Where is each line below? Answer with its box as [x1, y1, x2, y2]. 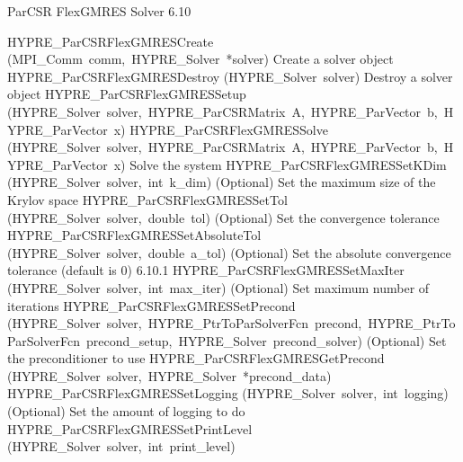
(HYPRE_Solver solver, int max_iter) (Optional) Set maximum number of [7, 278, 430, 297]
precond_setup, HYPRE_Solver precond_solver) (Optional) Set [85, 331, 447, 350]
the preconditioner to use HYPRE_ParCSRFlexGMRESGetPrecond [7, 349, 385, 368]
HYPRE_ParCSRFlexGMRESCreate [7, 31, 214, 50]
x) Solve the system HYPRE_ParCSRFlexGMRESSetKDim [113, 155, 447, 173]
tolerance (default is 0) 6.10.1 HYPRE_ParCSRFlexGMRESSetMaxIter [7, 261, 405, 280]
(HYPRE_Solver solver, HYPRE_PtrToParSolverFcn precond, [7, 314, 362, 333]
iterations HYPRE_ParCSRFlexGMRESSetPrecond [7, 296, 296, 315]
